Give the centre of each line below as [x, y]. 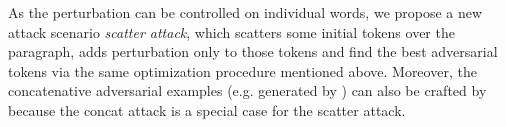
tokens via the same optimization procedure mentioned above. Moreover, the [242, 70]
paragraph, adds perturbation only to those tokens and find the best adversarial [253, 51]
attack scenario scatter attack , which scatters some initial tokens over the [231, 31]
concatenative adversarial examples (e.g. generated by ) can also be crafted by [247, 90]
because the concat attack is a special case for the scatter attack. [207, 109]
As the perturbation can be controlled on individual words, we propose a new [245, 12]
